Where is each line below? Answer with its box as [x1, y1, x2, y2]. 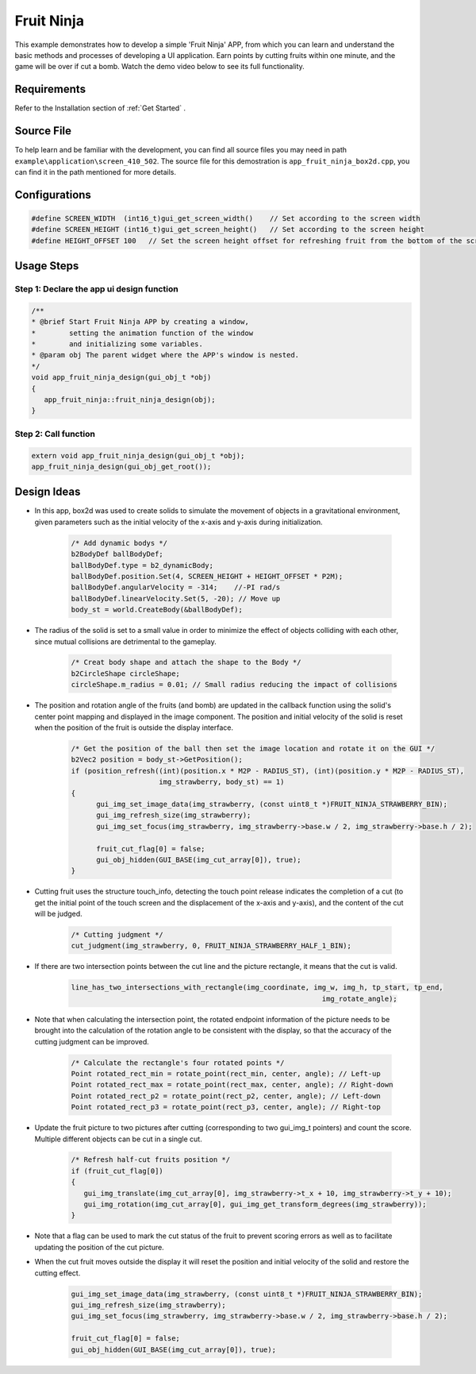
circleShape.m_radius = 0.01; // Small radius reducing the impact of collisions [71, 680, 398, 689]
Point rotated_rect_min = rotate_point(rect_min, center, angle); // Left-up [71, 1069, 381, 1078]
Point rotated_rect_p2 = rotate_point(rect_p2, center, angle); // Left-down [71, 1091, 381, 1100]
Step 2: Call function [14, 428, 95, 439]
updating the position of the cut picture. [34, 1242, 164, 1252]
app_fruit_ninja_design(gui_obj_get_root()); [31, 461, 212, 471]
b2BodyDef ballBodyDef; [71, 550, 164, 559]
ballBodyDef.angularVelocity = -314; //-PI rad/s [71, 583, 281, 592]
